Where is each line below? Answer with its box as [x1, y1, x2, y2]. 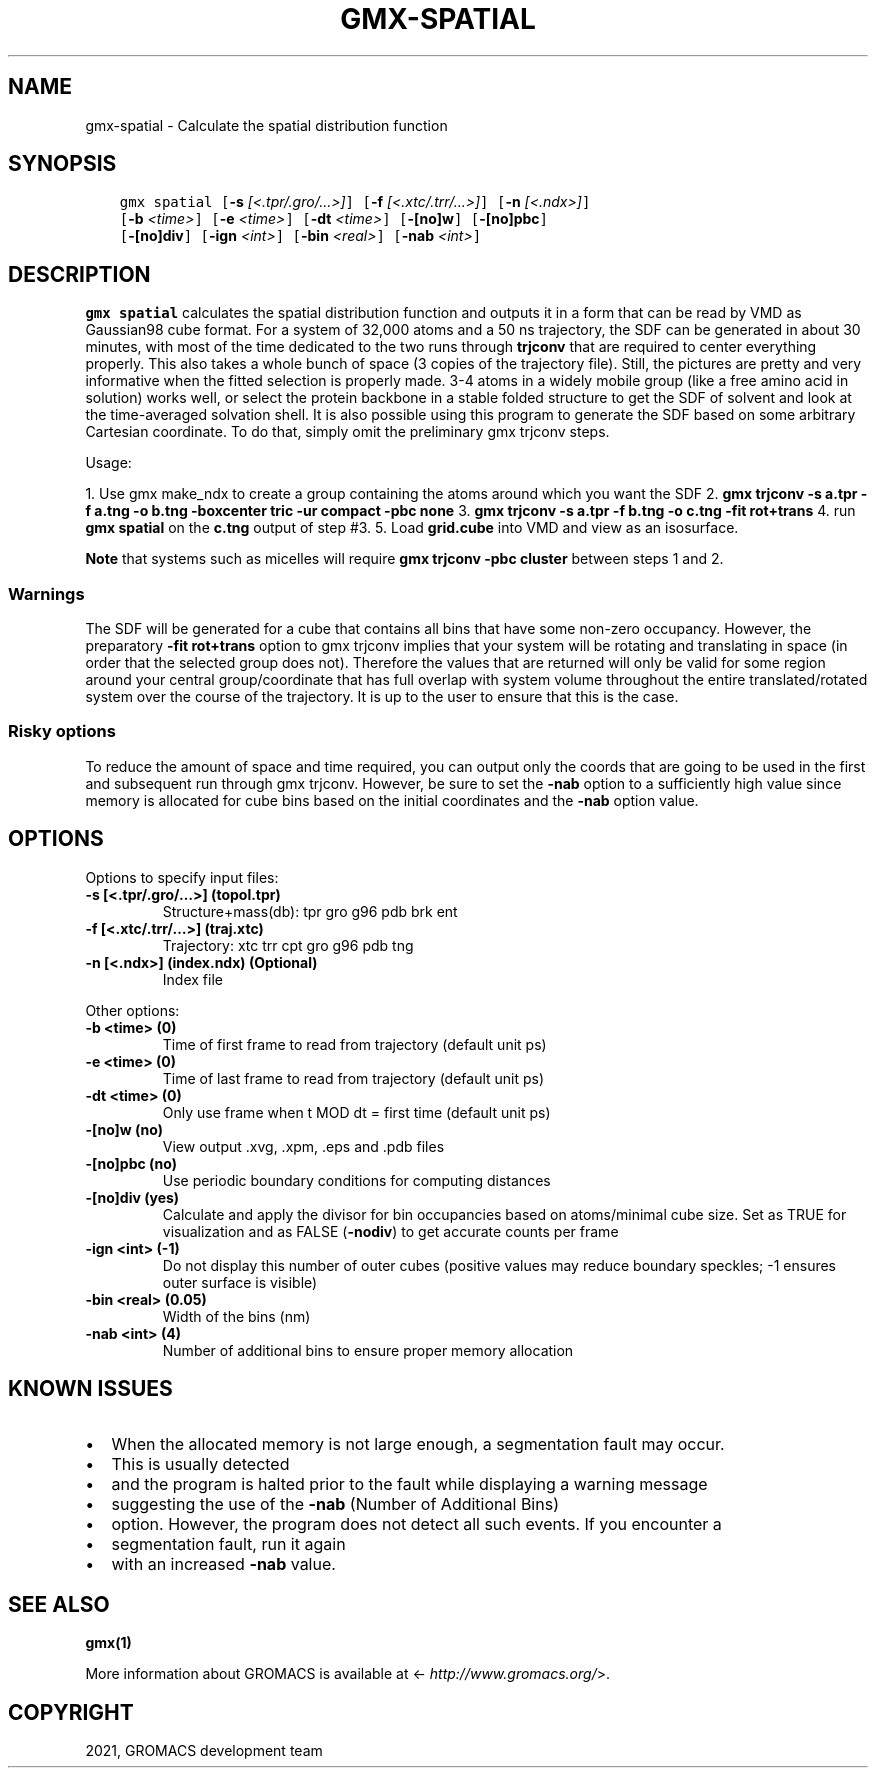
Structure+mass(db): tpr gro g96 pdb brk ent [162, 902, 458, 920]
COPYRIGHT [8, 1699, 134, 1725]
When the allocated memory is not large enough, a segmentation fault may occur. [111, 1434, 725, 1455]
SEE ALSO [8, 1591, 110, 1617]
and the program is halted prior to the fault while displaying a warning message [111, 1474, 708, 1495]
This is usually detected [111, 1454, 290, 1475]
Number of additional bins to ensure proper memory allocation [162, 1341, 574, 1359]
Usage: [85, 454, 132, 472]
